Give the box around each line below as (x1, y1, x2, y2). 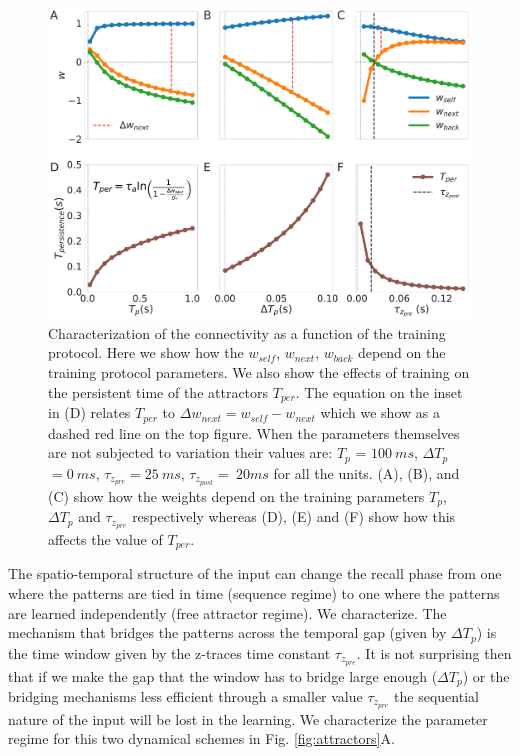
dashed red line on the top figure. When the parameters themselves (48, 422, 460, 443)
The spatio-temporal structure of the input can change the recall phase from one (8, 563, 502, 584)
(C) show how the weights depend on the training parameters (48, 485, 425, 506)
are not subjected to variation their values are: (48, 442, 333, 463)
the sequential (394, 685, 479, 706)
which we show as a (320, 402, 440, 423)
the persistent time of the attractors (48, 381, 269, 402)
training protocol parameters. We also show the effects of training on (48, 362, 470, 383)
